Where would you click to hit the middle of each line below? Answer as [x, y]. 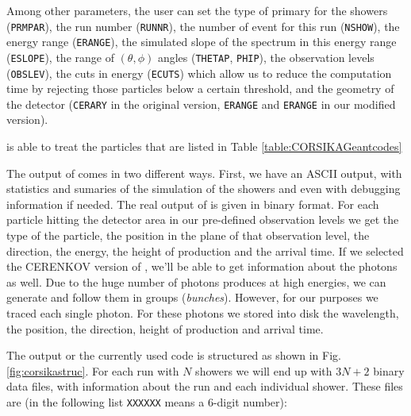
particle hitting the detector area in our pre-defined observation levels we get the [203, 220]
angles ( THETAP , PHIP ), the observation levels [266, 57]
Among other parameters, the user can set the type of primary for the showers [197, 10]
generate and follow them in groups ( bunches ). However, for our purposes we [192, 297]
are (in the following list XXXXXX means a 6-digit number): [147, 401]
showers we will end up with [264, 370]
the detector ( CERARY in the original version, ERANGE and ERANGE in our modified [201, 104]
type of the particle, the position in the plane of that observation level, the [188, 235]
